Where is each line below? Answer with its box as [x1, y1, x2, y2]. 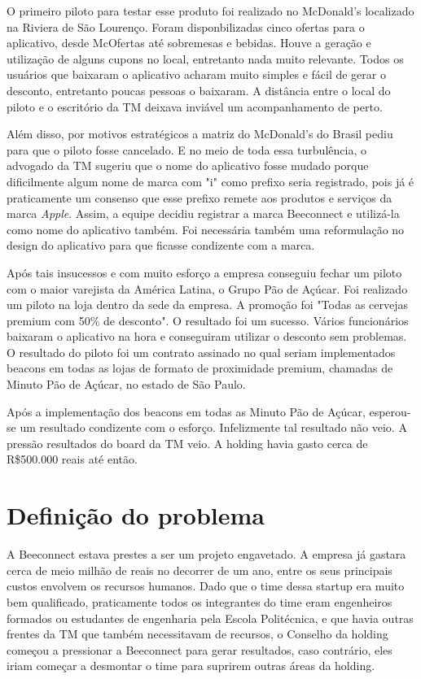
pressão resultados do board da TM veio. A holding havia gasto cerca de [7, 434, 368, 451]
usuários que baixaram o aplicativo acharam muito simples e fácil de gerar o [7, 66, 386, 83]
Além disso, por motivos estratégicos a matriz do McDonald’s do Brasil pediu [7, 125, 393, 142]
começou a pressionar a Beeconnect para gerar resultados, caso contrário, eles [7, 641, 392, 658]
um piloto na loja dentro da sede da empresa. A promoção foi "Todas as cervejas [7, 296, 409, 313]
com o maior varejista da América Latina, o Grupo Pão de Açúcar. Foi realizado [7, 280, 408, 297]
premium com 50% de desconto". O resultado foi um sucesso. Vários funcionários [7, 311, 409, 329]
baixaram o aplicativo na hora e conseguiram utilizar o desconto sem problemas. [7, 328, 407, 345]
